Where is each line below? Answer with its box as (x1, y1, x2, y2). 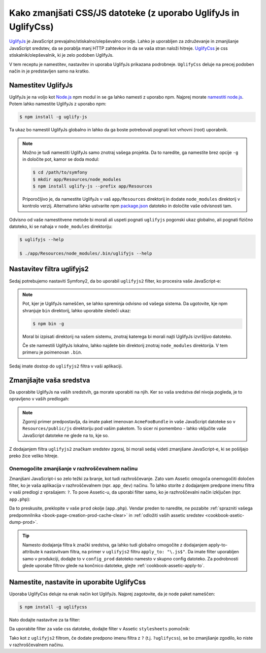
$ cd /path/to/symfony (33, 170, 88, 175)
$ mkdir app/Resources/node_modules (33, 177, 122, 182)
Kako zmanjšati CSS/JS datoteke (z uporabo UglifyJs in (9, 7, 240, 18)
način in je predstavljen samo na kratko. (9, 68, 90, 74)
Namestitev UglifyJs (9, 81, 73, 89)
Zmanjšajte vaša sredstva (9, 376, 91, 384)
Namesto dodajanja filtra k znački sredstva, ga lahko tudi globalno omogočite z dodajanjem (22, 542, 208, 547)
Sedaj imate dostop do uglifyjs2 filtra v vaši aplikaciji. (9, 363, 123, 369)
